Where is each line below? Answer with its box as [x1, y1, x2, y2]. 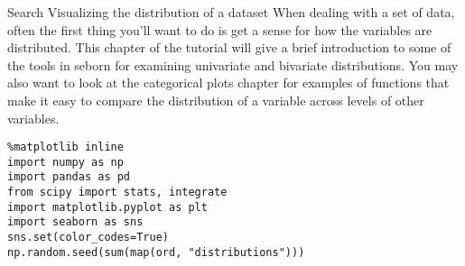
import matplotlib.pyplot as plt [7, 200, 208, 214]
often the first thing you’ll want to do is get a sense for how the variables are [7, 20, 432, 39]
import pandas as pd [7, 170, 131, 184]
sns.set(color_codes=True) [7, 231, 169, 244]
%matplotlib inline [7, 141, 124, 154]
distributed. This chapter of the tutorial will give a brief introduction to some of [7, 38, 451, 57]
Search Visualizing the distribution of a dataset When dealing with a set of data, [7, 3, 455, 21]
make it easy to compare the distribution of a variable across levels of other [7, 90, 424, 109]
